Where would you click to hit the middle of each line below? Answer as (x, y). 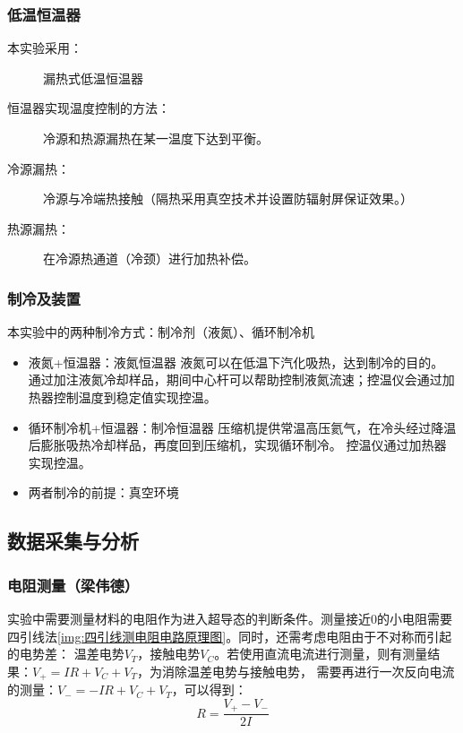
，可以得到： (209, 690)
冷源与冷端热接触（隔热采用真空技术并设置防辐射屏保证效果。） (228, 198)
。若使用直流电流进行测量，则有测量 (321, 654)
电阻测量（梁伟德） (73, 585)
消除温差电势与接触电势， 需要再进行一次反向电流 (308, 671)
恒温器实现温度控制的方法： (89, 108)
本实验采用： (45, 48)
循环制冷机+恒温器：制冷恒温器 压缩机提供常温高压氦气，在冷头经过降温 (242, 427)
